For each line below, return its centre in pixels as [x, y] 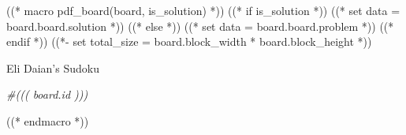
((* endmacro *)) [48, 120]
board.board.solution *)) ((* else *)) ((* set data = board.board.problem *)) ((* [200, 26]
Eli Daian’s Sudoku [53, 67]
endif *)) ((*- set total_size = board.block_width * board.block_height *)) [189, 41]
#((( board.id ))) [47, 94]
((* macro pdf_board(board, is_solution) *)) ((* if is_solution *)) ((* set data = [203, 10]
